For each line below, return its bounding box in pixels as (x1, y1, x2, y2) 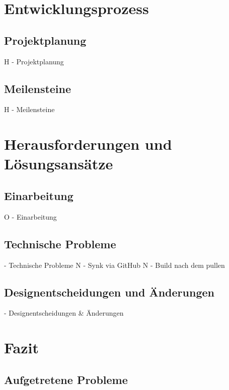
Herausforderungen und (4, 134, 172, 154)
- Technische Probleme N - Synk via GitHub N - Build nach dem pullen (4, 259, 225, 270)
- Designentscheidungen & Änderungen (4, 308, 124, 318)
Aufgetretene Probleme (4, 371, 128, 387)
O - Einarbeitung (4, 211, 57, 222)
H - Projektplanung (4, 56, 64, 66)
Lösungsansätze (4, 153, 113, 174)
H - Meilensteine (4, 104, 55, 115)
